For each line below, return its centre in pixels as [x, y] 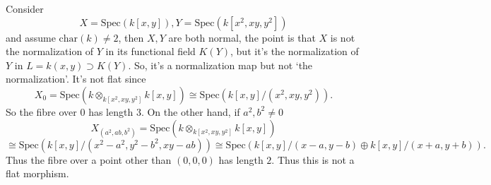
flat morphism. [37, 173]
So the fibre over [41, 111]
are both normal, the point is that [242, 37]
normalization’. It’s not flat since [76, 79]
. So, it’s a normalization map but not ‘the [220, 65]
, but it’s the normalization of [295, 51]
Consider [25, 8]
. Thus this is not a [313, 159]
